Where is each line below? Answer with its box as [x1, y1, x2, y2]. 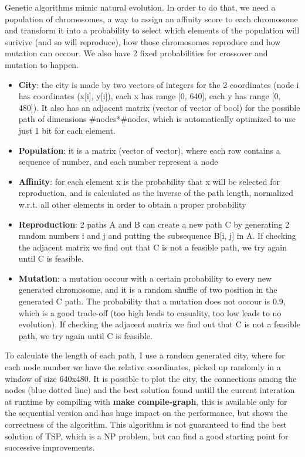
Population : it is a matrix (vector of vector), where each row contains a [18, 144, 280, 156]
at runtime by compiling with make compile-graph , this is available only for [5, 395, 287, 407]
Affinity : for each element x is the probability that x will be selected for [18, 175, 280, 187]
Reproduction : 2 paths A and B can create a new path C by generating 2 [18, 218, 290, 230]
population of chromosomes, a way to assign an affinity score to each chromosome [5, 12, 298, 25]
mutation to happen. [5, 58, 79, 70]
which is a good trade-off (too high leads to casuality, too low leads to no [18, 306, 282, 319]
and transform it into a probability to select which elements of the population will [5, 24, 300, 36]
